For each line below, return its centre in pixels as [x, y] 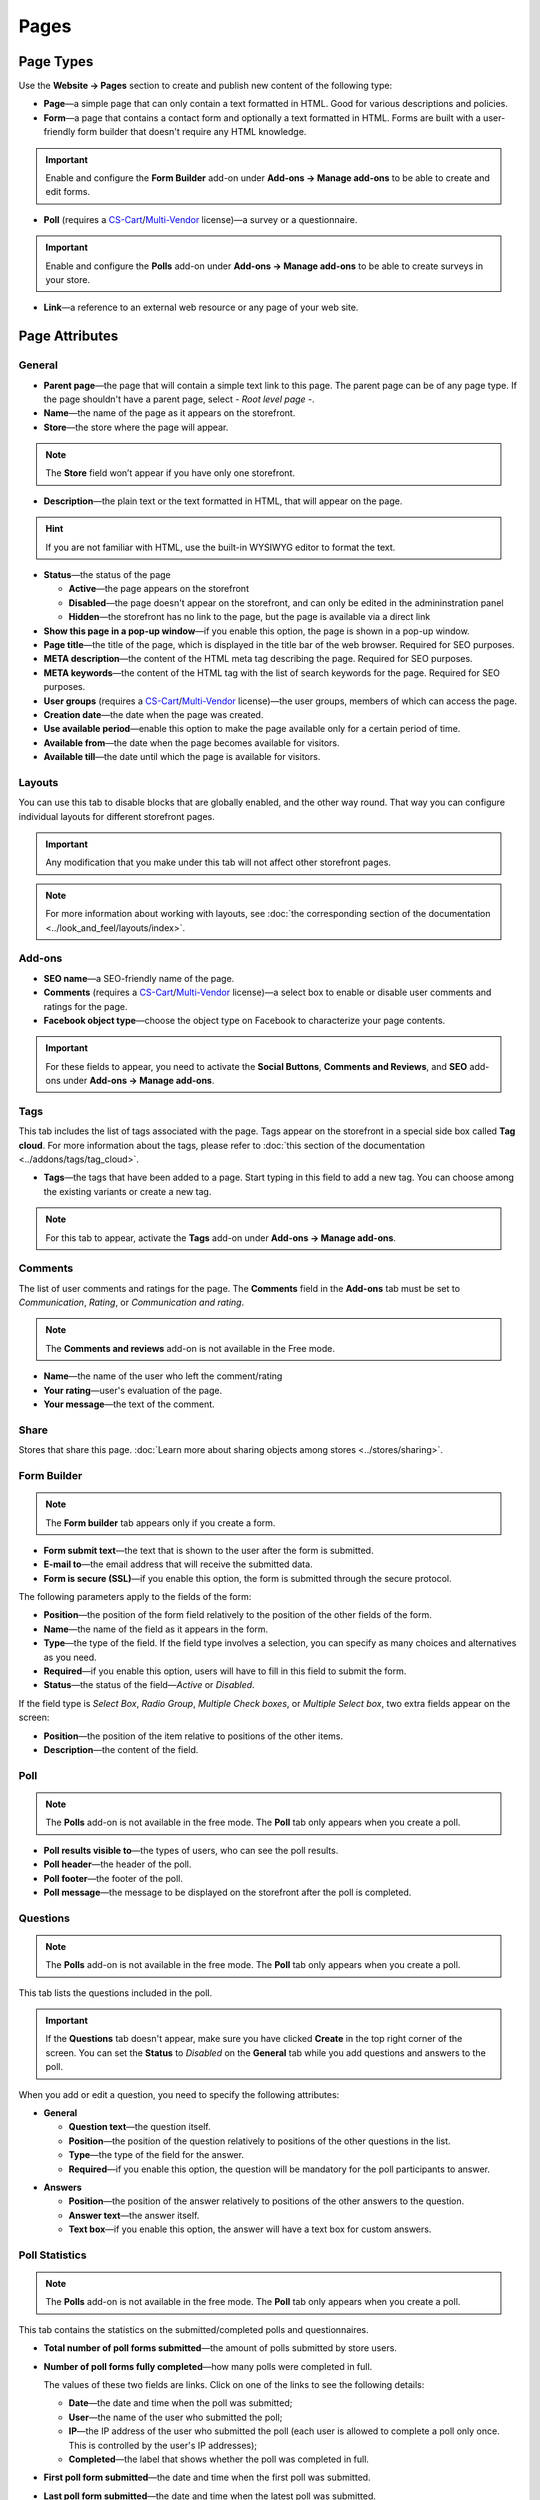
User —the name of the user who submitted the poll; [175, 2417]
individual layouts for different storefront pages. [116, 816]
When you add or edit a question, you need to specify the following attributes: [179, 2094]
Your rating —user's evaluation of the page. [133, 1390]
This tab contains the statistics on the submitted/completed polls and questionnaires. [193, 2329]
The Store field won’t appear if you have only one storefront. [170, 473]
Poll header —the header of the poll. [117, 1864]
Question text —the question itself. [139, 2127]
